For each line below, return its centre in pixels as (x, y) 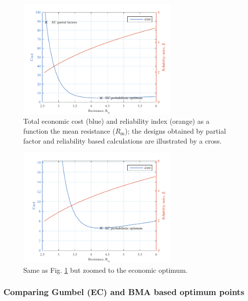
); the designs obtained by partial (175, 130)
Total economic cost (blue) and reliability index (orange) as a (116, 121)
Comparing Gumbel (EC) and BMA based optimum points (124, 292)
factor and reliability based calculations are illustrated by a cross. (123, 140)
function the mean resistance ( (69, 130)
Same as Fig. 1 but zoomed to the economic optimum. (105, 270)
